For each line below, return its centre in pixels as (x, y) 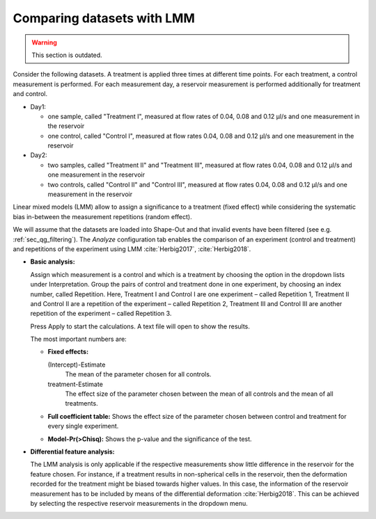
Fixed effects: (68, 352)
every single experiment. (83, 426)
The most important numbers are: (78, 339)
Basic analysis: (53, 262)
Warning (44, 42)
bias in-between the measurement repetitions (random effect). (102, 216)
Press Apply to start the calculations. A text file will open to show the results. (140, 326)
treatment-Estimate (76, 384)
